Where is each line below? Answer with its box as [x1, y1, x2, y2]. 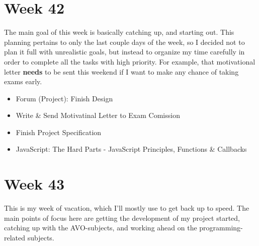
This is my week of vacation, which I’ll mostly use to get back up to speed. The [4, 203, 249, 213]
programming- [199, 222, 243, 233]
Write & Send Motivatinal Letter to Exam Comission [16, 110, 180, 120]
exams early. [4, 76, 42, 87]
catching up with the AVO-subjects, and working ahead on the [4, 222, 197, 233]
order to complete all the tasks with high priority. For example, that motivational [4, 56, 255, 67]
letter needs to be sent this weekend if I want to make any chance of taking [4, 66, 239, 77]
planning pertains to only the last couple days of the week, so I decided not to [4, 36, 245, 47]
